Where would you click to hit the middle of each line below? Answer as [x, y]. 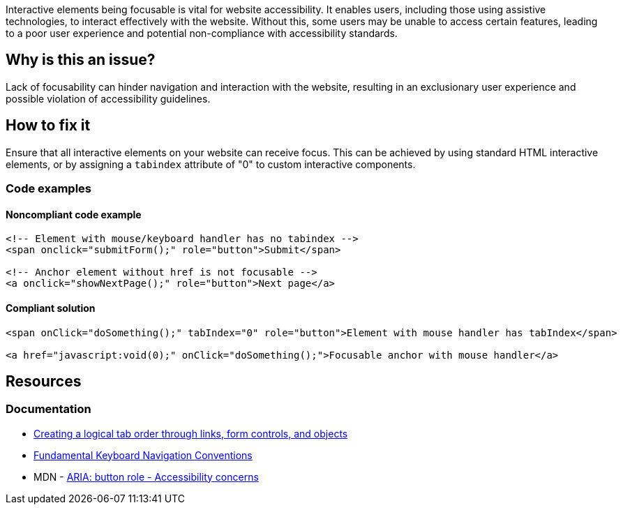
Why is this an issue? [81, 60]
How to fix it [48, 126]
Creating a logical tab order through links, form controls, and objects [191, 433]
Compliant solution [51, 308]
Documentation [48, 409]
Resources [44, 381]
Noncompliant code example [74, 214]
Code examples [49, 189]
